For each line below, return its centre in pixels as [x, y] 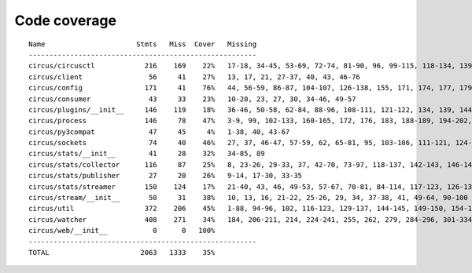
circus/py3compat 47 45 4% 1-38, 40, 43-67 [159, 132]
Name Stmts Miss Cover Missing [143, 44]
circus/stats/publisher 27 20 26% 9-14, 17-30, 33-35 [166, 176]
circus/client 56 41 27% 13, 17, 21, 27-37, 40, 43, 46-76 [195, 77]
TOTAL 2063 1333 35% [122, 252]
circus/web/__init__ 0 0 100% [122, 231]
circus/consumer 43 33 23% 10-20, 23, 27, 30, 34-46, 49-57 [192, 99]
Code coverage [66, 20]
